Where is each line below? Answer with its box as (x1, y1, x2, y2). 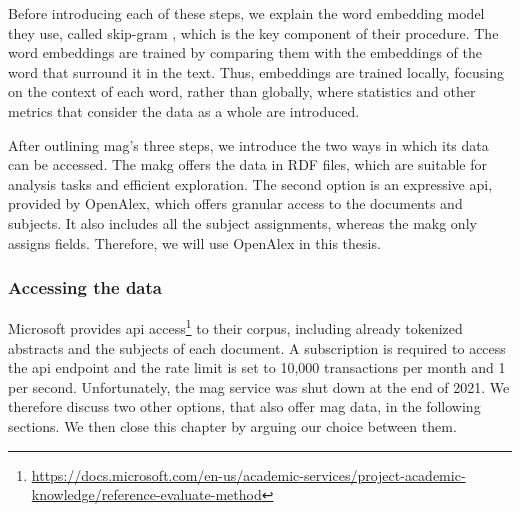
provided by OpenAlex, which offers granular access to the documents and (8, 193, 463, 214)
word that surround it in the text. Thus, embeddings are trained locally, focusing (8, 61, 505, 82)
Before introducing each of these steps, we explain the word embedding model (8, 3, 485, 23)
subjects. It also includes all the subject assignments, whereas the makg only (8, 212, 477, 233)
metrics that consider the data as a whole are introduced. (8, 100, 360, 121)
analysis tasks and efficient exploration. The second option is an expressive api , (8, 173, 493, 194)
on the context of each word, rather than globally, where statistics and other (8, 81, 476, 102)
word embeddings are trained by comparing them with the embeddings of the (8, 42, 482, 63)
